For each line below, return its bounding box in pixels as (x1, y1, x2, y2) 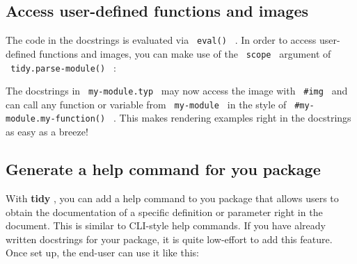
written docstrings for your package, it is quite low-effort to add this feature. (6, 231, 333, 246)
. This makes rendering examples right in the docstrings (113, 110, 351, 125)
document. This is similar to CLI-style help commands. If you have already (6, 218, 326, 233)
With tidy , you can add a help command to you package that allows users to (6, 190, 339, 205)
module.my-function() (6, 114, 106, 124)
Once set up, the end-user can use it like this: (6, 245, 199, 260)
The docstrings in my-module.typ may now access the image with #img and (6, 83, 348, 98)
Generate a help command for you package (6, 158, 321, 180)
